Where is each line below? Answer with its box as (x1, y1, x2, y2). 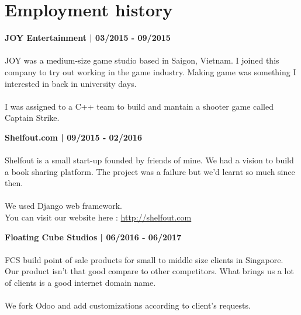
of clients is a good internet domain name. (5, 276, 156, 288)
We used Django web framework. (5, 199, 123, 212)
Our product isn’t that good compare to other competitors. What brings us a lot (5, 265, 294, 277)
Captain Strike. (5, 111, 60, 124)
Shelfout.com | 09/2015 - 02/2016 (5, 131, 142, 143)
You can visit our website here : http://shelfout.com (5, 211, 192, 223)
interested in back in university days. (5, 77, 137, 89)
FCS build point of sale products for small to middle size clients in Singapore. (5, 253, 283, 265)
